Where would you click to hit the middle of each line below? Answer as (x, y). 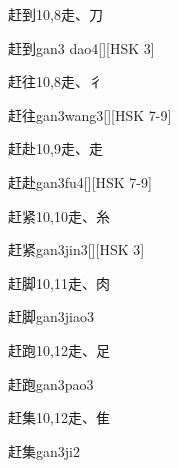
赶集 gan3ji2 (44, 450)
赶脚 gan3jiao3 (51, 316)
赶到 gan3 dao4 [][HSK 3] (81, 47)
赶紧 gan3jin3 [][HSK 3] (76, 249)
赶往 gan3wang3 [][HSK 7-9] (90, 114)
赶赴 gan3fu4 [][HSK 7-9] (80, 181)
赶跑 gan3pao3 (51, 383)
